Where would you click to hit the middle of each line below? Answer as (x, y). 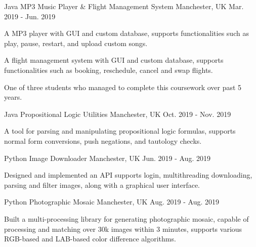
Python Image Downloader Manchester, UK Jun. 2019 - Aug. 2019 (107, 158)
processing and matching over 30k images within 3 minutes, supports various (123, 229)
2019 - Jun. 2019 (30, 16)
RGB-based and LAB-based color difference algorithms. (90, 239)
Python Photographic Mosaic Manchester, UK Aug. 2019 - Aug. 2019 (112, 202)
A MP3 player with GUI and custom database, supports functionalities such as (126, 33)
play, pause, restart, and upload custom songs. (76, 43)
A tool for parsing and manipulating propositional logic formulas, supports (120, 131)
